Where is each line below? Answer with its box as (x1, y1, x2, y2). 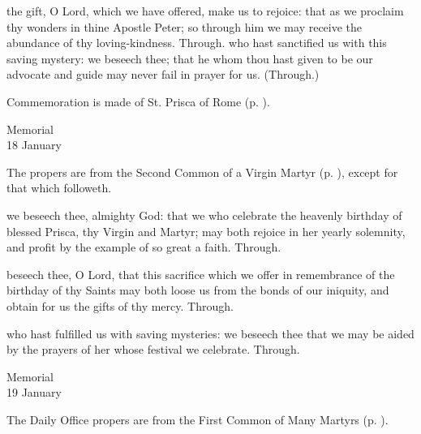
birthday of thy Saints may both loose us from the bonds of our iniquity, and (6, 281, 389, 299)
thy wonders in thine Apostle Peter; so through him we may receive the (6, 18, 363, 35)
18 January (6, 136, 62, 153)
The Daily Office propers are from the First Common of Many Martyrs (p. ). (6, 410, 389, 428)
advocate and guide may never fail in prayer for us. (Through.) (6, 66, 320, 83)
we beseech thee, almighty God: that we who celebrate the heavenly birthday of (6, 206, 402, 223)
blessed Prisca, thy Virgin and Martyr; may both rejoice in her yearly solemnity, (6, 222, 406, 239)
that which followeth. (6, 179, 112, 196)
